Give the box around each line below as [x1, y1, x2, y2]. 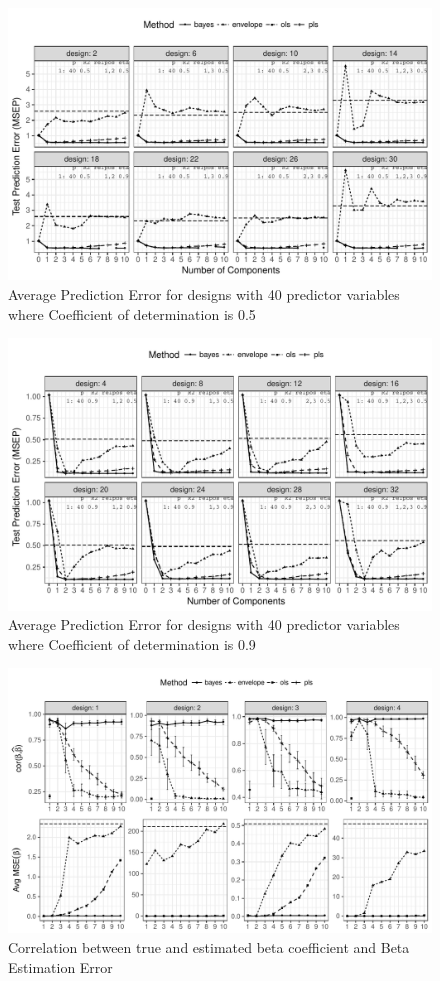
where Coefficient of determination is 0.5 [8, 303, 256, 324]
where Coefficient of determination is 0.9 [8, 633, 256, 654]
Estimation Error [8, 956, 113, 977]
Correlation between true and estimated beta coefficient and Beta [8, 937, 410, 958]
